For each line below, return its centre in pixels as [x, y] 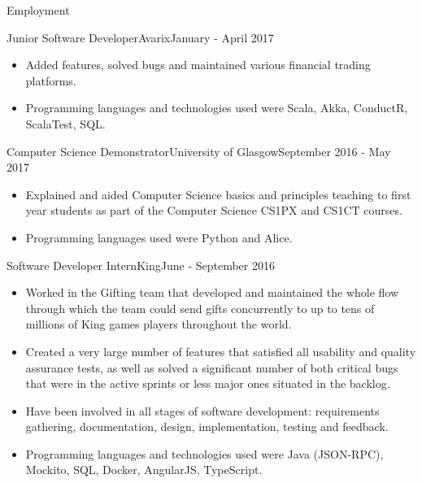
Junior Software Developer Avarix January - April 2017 [140, 37]
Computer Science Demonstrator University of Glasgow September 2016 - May [199, 151]
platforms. [51, 80]
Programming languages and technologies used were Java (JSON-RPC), [204, 453]
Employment [38, 10]
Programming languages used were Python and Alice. [159, 237]
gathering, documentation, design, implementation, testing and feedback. [207, 426]
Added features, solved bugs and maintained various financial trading [198, 65]
